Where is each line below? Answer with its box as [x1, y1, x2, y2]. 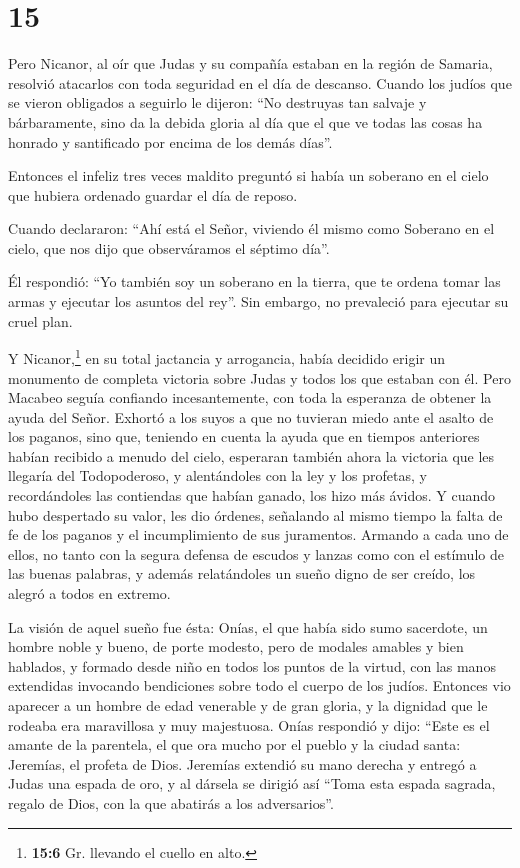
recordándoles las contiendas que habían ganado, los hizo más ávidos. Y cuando [8, 485, 496, 506]
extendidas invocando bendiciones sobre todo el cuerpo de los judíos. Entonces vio [8, 675, 511, 696]
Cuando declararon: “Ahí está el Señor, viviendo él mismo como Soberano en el [8, 218, 495, 239]
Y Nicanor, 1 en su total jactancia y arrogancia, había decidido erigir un [8, 345, 446, 368]
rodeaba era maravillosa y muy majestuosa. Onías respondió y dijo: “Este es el [8, 714, 490, 735]
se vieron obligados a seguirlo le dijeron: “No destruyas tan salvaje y [8, 92, 427, 113]
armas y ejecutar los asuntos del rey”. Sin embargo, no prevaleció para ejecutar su [8, 291, 509, 312]
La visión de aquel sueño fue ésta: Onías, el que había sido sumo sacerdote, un [8, 616, 488, 637]
